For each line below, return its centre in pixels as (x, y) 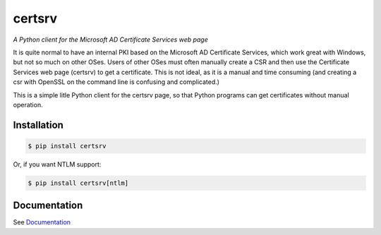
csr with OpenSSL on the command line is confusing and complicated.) (116, 82)
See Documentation (42, 222)
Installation (38, 125)
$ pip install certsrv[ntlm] (78, 183)
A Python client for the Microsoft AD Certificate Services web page (110, 40)
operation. (28, 104)
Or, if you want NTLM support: (57, 164)
